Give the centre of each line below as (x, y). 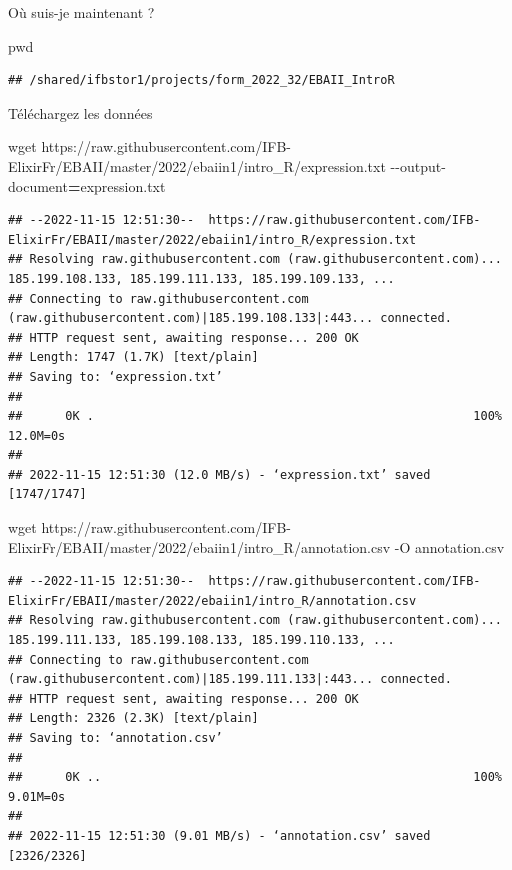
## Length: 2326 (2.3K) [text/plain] (133, 718)
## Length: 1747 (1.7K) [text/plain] (133, 357)
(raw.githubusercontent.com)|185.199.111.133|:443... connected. (230, 679)
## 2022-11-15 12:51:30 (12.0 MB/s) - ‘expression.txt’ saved (219, 474)
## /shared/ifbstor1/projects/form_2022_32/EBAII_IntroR (201, 80)
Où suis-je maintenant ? (81, 12)
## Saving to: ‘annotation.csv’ (115, 738)
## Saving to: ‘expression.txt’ (115, 376)
